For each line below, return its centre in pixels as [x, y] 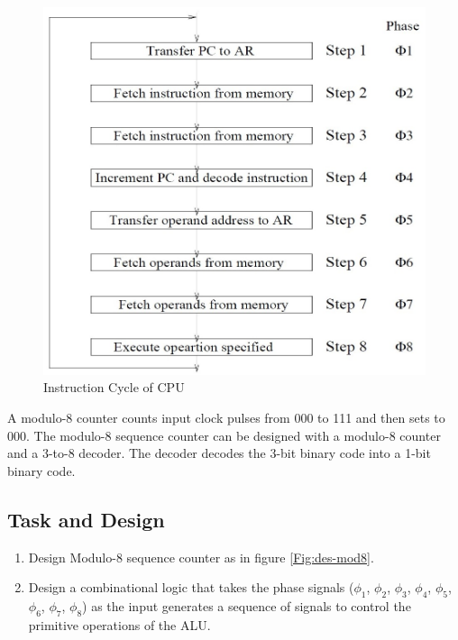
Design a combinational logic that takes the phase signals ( [191, 587]
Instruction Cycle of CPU [114, 387]
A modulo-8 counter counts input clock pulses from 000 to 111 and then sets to [226, 418]
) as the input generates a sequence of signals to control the [247, 606]
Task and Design [86, 519]
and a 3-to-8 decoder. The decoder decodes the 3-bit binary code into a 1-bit [219, 453]
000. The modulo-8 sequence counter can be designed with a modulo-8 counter [224, 435]
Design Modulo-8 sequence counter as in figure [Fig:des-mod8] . [201, 557]
